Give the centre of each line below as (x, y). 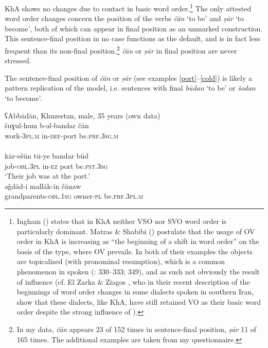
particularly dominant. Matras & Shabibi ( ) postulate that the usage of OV (136, 231)
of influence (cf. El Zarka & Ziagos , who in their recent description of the (133, 281)
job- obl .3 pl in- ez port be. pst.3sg (56, 166)
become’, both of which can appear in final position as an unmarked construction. (134, 28)
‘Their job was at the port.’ (47, 176)
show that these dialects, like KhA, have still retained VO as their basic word (139, 301)
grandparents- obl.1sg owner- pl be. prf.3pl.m (74, 196)
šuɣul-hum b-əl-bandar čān (47, 125)
